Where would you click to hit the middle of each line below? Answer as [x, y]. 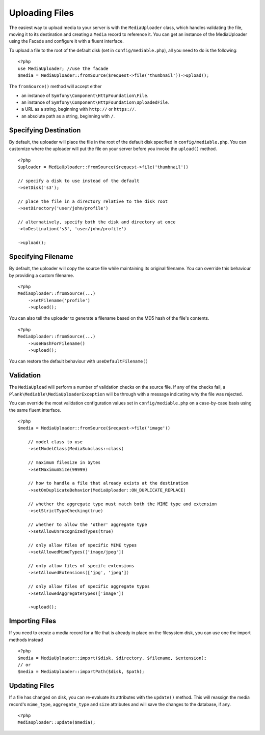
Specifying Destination [45, 130]
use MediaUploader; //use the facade [63, 68]
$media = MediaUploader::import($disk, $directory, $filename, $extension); [112, 658]
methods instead [26, 640]
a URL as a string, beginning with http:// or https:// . [79, 109]
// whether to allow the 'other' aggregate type [87, 524]
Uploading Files [41, 13]
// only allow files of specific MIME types [82, 545]
